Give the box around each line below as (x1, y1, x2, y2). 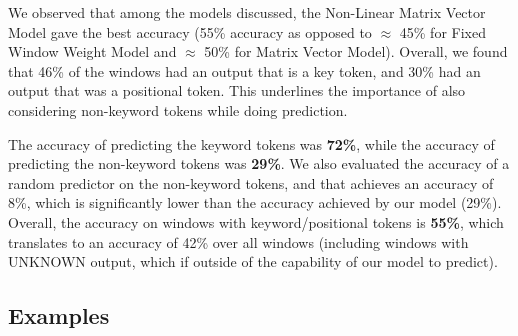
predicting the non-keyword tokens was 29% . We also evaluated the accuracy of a (8, 153, 510, 174)
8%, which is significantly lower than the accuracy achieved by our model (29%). (8, 192, 502, 213)
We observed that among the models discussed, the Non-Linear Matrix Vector (8, 2, 486, 22)
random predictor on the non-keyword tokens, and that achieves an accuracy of (8, 172, 494, 193)
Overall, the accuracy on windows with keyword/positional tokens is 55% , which (8, 211, 504, 232)
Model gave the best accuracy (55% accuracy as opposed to (8, 21, 372, 42)
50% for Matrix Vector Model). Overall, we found (204, 41, 508, 62)
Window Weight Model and (8, 41, 177, 62)
